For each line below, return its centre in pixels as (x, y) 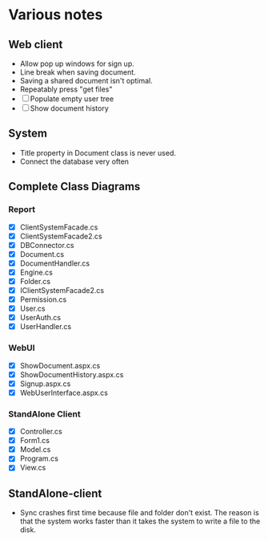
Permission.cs (43, 299)
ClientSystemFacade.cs (59, 227)
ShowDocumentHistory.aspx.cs (72, 374)
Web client (36, 45)
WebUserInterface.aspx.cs (64, 393)
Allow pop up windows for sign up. (77, 63)
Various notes (56, 15)
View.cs (33, 468)
